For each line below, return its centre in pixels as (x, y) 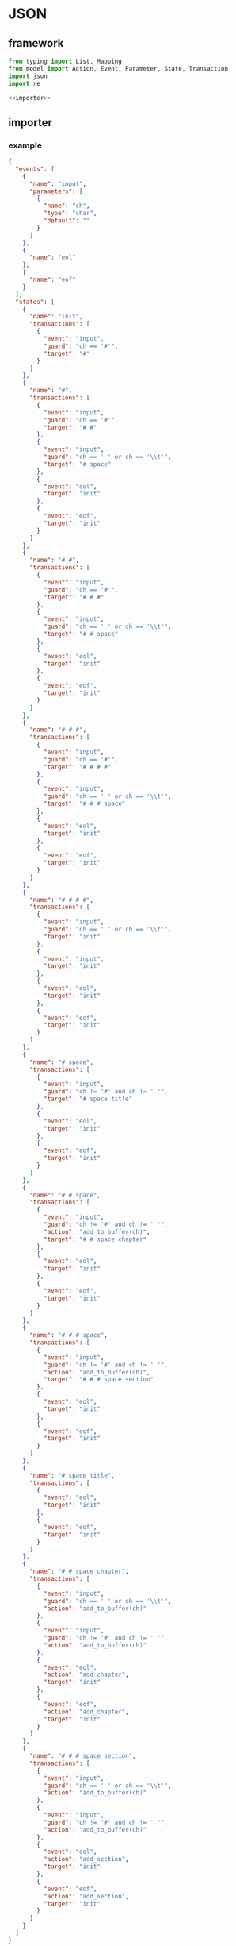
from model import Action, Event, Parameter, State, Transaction (118, 68)
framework (36, 43)
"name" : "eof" (53, 280)
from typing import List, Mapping (65, 61)
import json (28, 76)
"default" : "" (67, 221)
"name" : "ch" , (67, 206)
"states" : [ (35, 302)
